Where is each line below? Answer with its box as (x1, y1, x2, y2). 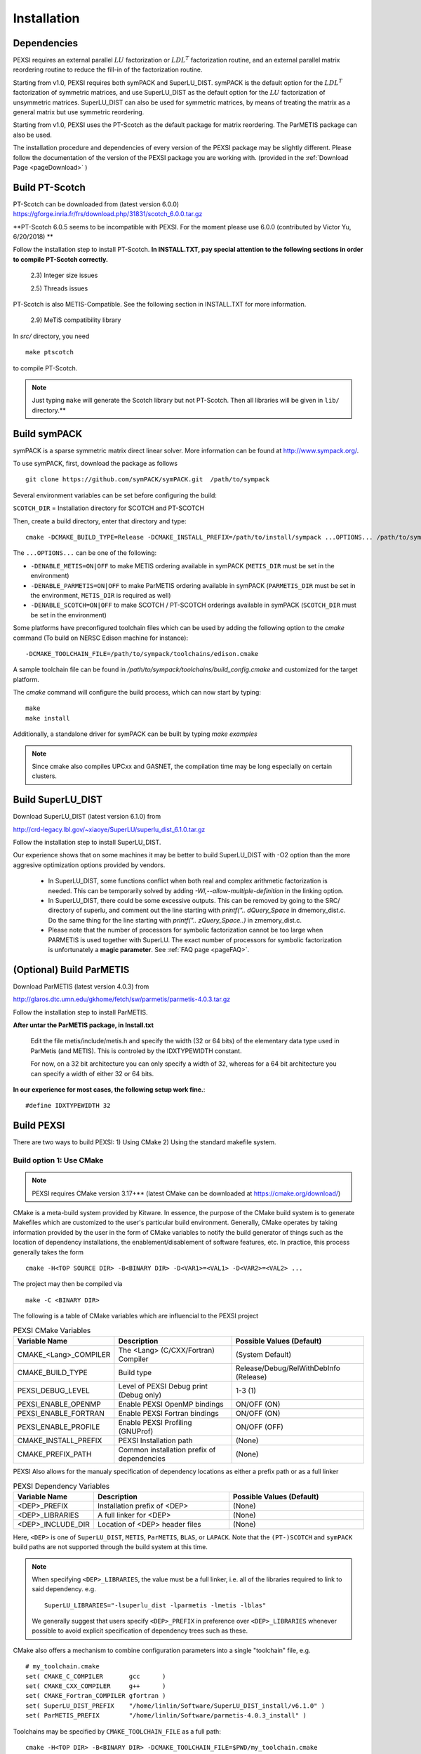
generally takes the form (13, 1247, 84, 1256)
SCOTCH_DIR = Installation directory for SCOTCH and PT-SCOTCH (13, 504, 205, 512)
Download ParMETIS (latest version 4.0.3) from (13, 982, 149, 991)
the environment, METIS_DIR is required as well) (30, 591, 171, 599)
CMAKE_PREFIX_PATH (17, 1449, 92, 1459)
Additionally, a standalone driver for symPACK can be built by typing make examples (13, 730, 258, 738)
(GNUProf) (118, 1426, 154, 1436)
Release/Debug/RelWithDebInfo (235, 1363, 340, 1373)
